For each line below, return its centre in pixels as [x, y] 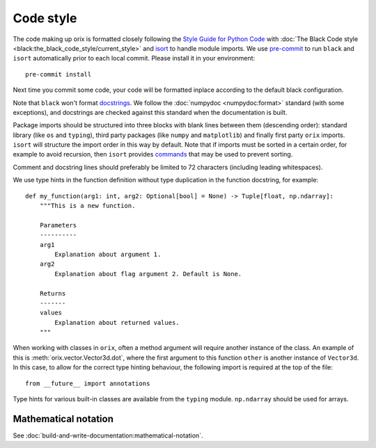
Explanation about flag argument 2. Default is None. [148, 274]
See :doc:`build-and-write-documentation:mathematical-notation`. [108, 435]
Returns [53, 293]
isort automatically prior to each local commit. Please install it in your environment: [134, 58]
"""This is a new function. [87, 206]
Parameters [58, 225]
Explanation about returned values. [117, 322]
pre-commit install [58, 74]
